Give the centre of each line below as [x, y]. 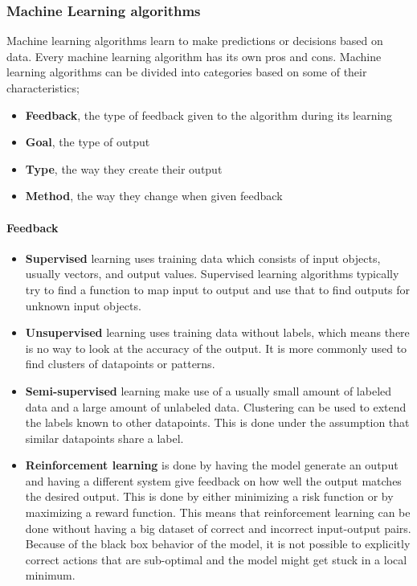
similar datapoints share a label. [104, 438]
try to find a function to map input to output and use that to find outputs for [218, 289]
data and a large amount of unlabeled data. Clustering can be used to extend [216, 406]
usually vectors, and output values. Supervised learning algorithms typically [212, 274]
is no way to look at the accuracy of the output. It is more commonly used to [216, 348]
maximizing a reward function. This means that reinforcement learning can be [218, 512]
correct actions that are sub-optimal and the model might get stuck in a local [216, 559]
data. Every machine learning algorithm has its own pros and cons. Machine [194, 56]
